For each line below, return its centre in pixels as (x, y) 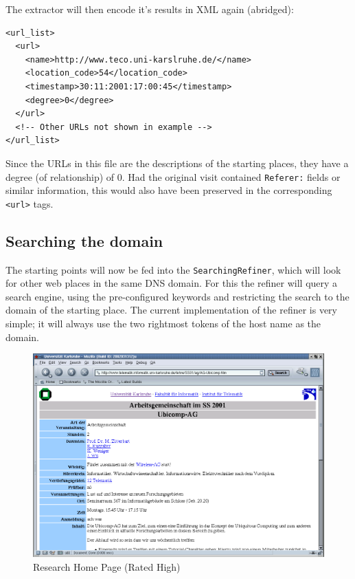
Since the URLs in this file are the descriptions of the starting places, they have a (177, 163)
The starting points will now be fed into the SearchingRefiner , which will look (173, 269)
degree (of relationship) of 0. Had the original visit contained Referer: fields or (173, 176)
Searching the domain (84, 240)
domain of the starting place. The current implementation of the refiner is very (171, 310)
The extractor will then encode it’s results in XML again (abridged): (150, 9)
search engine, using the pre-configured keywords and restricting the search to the (177, 296)
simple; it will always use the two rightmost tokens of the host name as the (163, 324)
